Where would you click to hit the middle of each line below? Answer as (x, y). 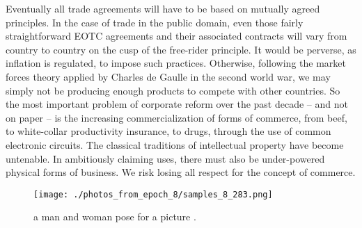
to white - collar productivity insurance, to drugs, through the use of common (168, 131)
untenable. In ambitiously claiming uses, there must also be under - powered (165, 158)
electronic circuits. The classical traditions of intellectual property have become (175, 144)
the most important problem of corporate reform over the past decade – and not (177, 104)
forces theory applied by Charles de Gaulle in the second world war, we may (168, 76)
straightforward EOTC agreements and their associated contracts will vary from (176, 36)
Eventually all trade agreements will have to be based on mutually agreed (163, 8)
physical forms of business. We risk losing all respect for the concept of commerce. (181, 172)
